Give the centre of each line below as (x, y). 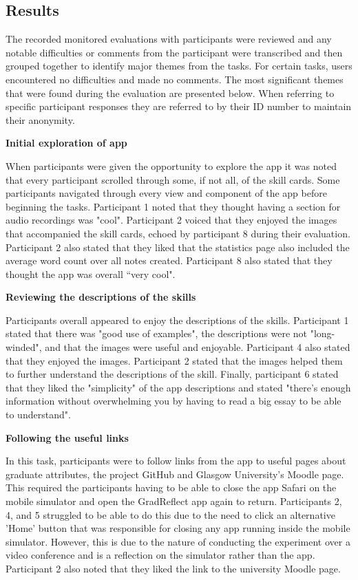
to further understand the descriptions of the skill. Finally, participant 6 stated (172, 374)
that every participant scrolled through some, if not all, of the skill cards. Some (173, 179)
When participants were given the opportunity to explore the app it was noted (171, 165)
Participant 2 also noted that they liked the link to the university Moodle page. (173, 568)
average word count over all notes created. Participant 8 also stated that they (169, 260)
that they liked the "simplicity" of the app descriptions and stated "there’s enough (178, 387)
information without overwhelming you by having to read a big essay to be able (173, 401)
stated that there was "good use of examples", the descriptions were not (157, 333)
